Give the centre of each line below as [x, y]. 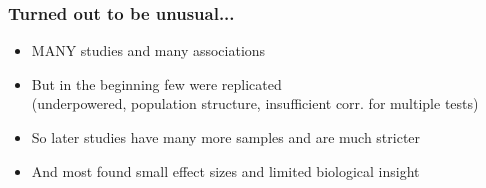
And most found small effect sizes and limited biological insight [225, 170]
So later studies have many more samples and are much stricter [226, 137]
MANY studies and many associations [148, 50]
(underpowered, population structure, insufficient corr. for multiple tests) [255, 103]
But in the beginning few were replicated [156, 83]
